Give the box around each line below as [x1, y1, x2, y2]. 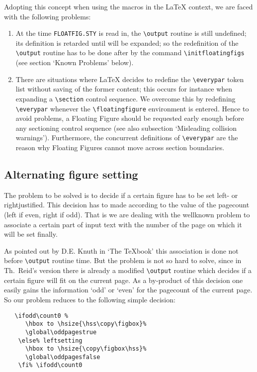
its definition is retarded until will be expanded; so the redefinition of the [15, 37, 239, 48]
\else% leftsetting [18, 337, 83, 344]
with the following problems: [4, 11, 91, 21]
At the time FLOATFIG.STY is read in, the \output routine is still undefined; [15, 28, 247, 38]
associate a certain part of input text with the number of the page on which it [4, 219, 242, 229]
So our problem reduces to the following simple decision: [4, 294, 175, 304]
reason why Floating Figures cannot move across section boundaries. [15, 142, 225, 153]
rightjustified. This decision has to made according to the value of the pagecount [4, 199, 250, 210]
